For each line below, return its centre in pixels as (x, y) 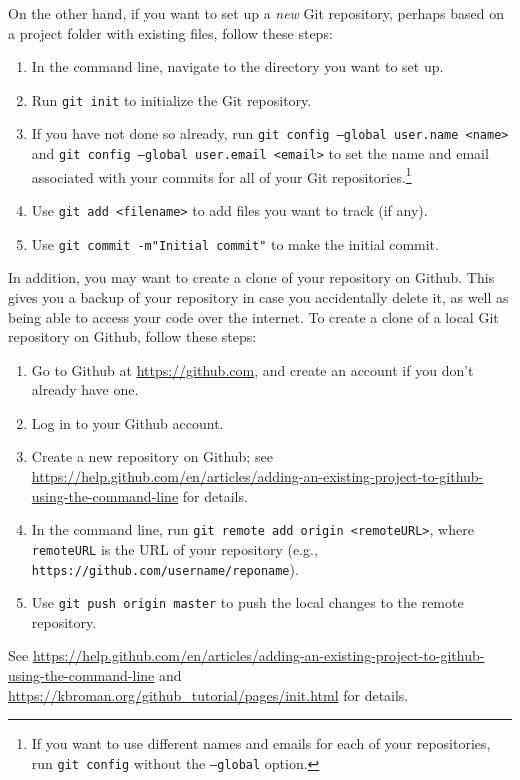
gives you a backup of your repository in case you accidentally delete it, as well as (258, 296)
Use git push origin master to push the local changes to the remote (247, 602)
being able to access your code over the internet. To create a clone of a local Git (253, 316)
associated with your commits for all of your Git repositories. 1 (221, 175)
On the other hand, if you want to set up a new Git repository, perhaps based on (256, 13)
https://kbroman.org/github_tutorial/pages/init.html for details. (208, 694)
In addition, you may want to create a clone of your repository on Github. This (251, 277)
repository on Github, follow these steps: (132, 336)
